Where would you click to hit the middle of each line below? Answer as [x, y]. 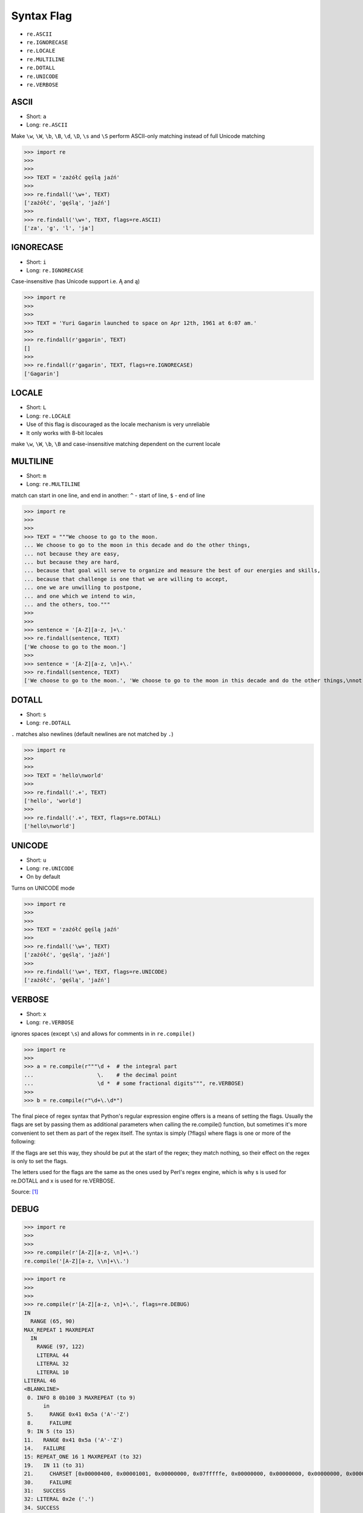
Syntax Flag [42, 16]
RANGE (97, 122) [60, 1347]
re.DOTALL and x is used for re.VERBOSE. [63, 1181]
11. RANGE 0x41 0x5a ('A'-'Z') [74, 1440]
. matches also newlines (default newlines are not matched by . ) [92, 734]
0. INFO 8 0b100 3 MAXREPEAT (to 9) [82, 1397]
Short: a [36, 116]
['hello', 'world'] [53, 801]
